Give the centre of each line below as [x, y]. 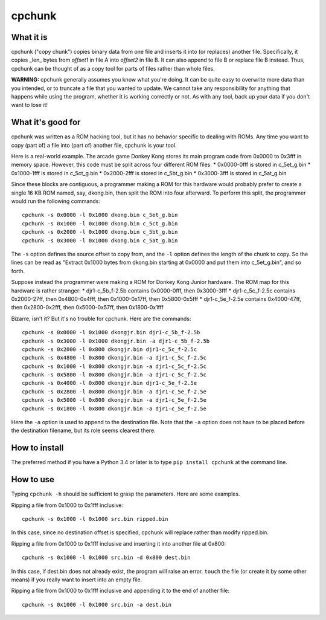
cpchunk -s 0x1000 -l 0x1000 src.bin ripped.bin [95, 519]
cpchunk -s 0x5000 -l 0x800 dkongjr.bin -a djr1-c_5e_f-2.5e [114, 400]
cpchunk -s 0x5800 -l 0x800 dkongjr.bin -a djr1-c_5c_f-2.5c [114, 375]
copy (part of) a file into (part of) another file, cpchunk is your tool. [94, 145]
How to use [33, 480]
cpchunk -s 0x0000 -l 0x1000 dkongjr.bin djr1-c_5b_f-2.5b [111, 333]
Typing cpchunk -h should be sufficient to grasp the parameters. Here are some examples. [126, 494]
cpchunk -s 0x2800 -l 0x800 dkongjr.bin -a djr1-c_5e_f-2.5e [114, 392]
